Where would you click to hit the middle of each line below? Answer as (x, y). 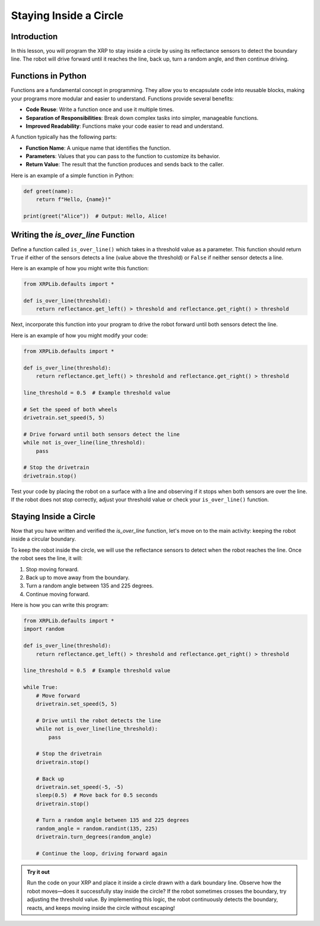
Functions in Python (49, 76)
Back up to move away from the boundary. (78, 577)
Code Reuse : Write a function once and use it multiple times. (100, 109)
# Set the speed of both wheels (71, 409)
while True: (41, 687)
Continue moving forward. (58, 594)
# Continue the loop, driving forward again (102, 854)
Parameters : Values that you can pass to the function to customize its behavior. (123, 156)
